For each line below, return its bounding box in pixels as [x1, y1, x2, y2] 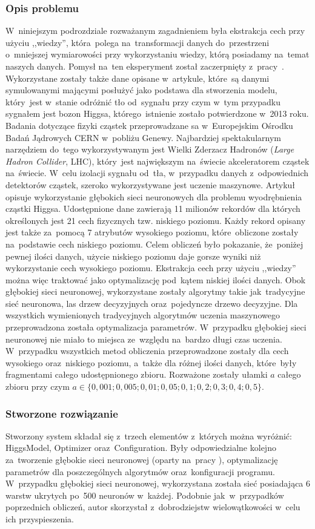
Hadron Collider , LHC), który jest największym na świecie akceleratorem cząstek [5, 154, 310, 167]
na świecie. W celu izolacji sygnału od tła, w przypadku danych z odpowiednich [5, 166, 309, 179]
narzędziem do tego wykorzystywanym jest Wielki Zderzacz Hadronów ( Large [5, 143, 294, 156]
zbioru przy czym [5, 380, 70, 393]
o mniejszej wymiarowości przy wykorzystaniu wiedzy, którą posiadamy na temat [5, 48, 310, 61]
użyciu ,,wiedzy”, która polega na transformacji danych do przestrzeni [5, 36, 270, 48]
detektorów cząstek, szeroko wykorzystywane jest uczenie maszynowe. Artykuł [5, 178, 296, 191]
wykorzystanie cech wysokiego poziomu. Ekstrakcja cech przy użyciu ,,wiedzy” [5, 261, 296, 274]
